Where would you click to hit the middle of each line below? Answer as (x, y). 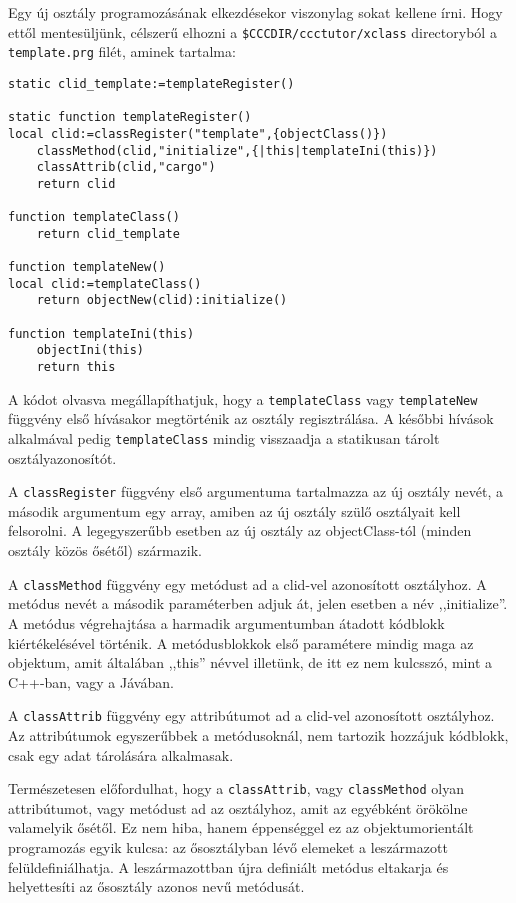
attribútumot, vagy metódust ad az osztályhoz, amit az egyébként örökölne (238, 807)
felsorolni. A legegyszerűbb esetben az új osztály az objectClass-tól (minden (240, 530)
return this (76, 367)
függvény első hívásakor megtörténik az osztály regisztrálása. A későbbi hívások (251, 418)
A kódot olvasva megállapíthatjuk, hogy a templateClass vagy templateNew (243, 398)
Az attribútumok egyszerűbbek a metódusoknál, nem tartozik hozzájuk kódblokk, (258, 734)
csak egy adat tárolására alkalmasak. (121, 754)
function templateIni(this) (101, 333)
